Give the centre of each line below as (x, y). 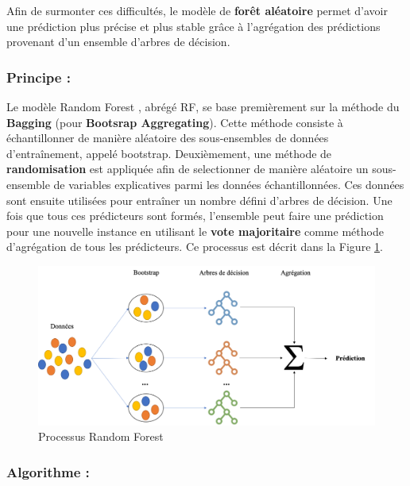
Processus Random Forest (101, 436)
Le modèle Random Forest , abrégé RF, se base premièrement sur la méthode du (203, 106)
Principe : (39, 77)
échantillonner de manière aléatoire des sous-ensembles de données (168, 138)
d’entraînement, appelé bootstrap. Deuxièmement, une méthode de (169, 153)
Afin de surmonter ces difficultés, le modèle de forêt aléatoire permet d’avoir (197, 10)
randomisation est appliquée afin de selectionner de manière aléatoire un (188, 169)
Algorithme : (48, 471)
